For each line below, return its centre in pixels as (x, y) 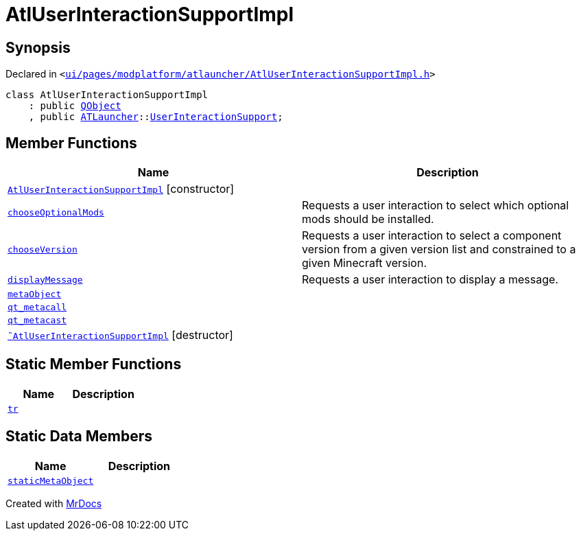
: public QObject (75, 106)
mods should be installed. (368, 219)
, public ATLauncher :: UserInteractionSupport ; (156, 117)
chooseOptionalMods (56, 212)
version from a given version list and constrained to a (439, 249)
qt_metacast (37, 321)
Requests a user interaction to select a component (432, 236)
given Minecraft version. (365, 263)
